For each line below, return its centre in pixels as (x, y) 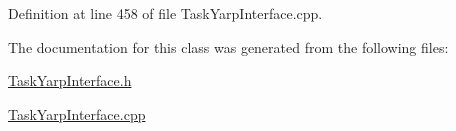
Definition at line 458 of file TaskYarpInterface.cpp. (165, 13)
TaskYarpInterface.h (70, 80)
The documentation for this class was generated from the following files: (228, 46)
